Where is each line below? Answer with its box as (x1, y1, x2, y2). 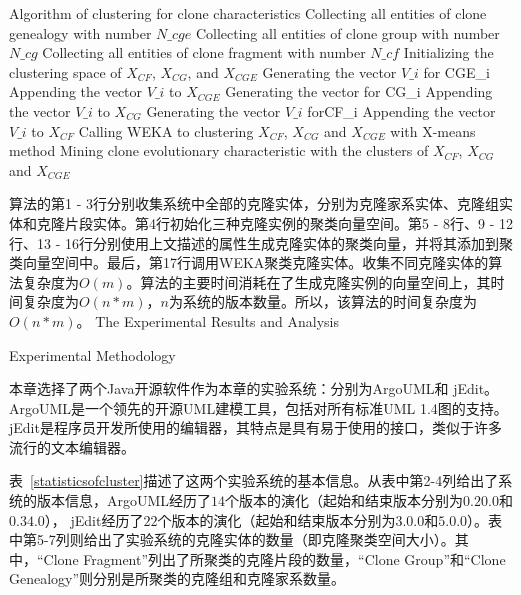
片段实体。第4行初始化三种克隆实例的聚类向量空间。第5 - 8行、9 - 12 (64, 212, 513, 233)
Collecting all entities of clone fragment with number (42, 42, 366, 63)
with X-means (390, 120, 476, 141)
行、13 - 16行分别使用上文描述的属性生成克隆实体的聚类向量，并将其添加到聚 (9, 232, 513, 253)
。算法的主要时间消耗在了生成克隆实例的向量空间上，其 (126, 271, 491, 292)
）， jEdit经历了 (44, 509, 144, 530)
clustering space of (9, 61, 122, 82)
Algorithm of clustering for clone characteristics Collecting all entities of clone (9, 3, 487, 23)
